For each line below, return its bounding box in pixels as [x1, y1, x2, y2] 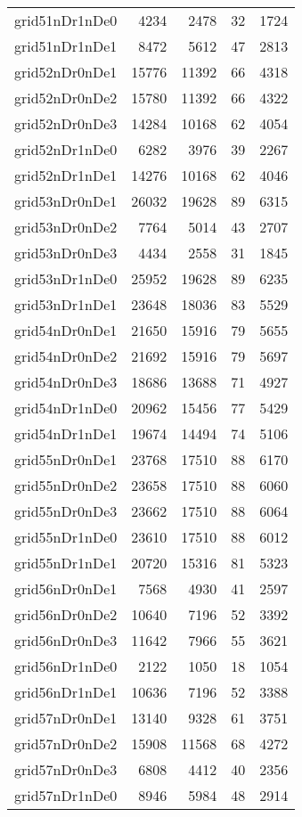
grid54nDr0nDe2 [14, 346, 118, 366]
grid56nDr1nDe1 [14, 682, 118, 702]
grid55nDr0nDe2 [14, 475, 118, 495]
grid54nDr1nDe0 [14, 397, 118, 418]
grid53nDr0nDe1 [14, 191, 118, 211]
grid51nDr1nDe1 [14, 36, 118, 56]
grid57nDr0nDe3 [14, 759, 118, 780]
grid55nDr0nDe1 [14, 449, 118, 470]
